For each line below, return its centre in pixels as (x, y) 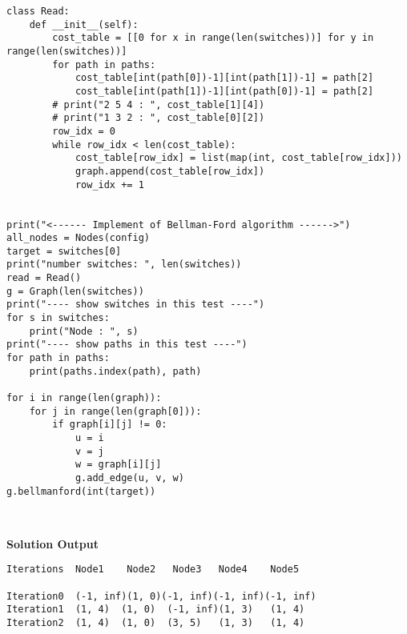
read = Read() (44, 278)
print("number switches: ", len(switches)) (124, 265)
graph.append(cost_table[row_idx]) (170, 171)
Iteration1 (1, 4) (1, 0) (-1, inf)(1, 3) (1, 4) (156, 610)
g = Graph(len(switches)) (75, 291)
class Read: (38, 11)
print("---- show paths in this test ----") (127, 345)
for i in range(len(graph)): (84, 398)
